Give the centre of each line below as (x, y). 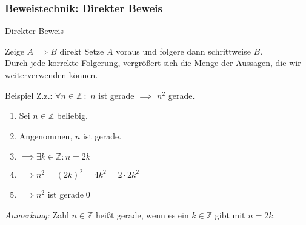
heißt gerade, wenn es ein (142, 214)
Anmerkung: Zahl (37, 214)
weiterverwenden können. (52, 75)
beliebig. (72, 116)
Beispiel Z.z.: (29, 95)
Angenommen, (46, 136)
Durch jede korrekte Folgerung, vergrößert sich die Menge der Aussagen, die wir (153, 63)
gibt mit (230, 214)
